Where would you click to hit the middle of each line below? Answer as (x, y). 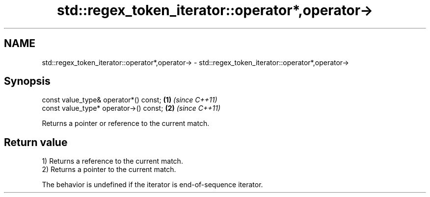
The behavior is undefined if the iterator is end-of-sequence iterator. (152, 185)
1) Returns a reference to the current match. (112, 161)
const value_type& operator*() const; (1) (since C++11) (130, 100)
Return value (36, 142)
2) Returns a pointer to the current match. (109, 170)
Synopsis (27, 81)
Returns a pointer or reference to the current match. (126, 123)
